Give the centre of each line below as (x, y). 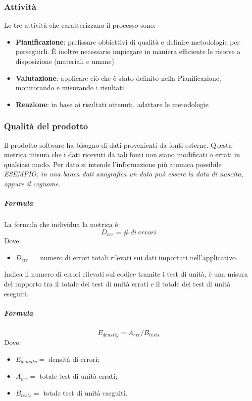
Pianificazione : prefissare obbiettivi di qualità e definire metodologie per (128, 41)
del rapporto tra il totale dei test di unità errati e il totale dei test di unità (117, 283)
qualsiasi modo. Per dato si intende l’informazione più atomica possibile (113, 164)
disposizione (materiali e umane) (65, 61)
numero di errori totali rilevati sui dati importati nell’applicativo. (139, 257)
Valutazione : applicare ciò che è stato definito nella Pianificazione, (118, 78)
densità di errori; (74, 359)
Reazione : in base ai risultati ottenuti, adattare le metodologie (112, 104)
